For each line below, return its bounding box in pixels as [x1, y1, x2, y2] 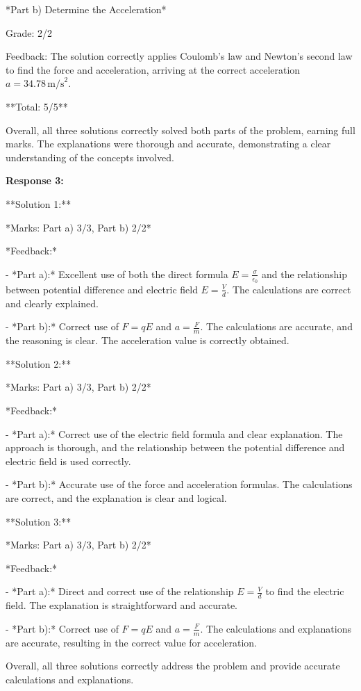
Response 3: [6, 173, 64, 188]
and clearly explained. [6, 295, 99, 310]
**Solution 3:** [6, 514, 72, 528]
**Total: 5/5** [6, 99, 68, 113]
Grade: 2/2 [6, 25, 53, 40]
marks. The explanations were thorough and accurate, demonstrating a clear [6, 136, 331, 151]
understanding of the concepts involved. [6, 149, 174, 164]
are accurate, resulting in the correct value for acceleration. [6, 635, 257, 649]
